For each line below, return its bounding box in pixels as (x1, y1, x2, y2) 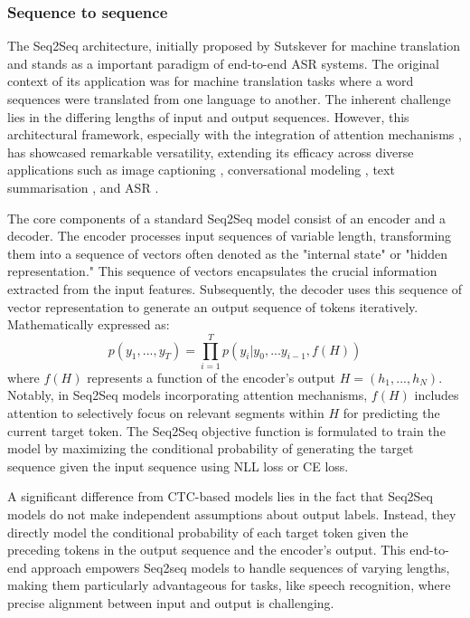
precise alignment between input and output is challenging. (7, 593, 334, 612)
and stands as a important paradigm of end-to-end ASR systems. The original (7, 53, 439, 72)
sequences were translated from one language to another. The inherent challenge (7, 90, 451, 108)
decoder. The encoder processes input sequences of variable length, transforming (7, 226, 452, 245)
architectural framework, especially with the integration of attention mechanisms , (7, 125, 462, 144)
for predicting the (343, 404, 440, 423)
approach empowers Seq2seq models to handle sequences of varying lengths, (31, 557, 450, 576)
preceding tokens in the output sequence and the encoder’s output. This (7, 540, 406, 559)
